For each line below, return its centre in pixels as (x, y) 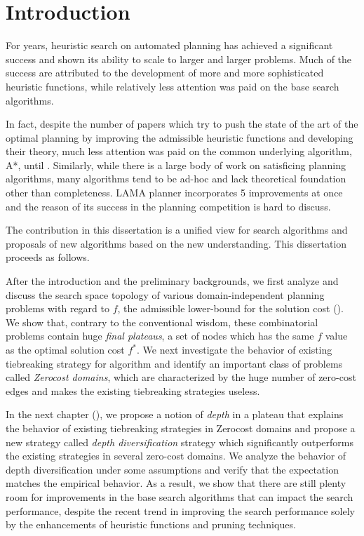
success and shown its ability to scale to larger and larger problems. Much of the (179, 59)
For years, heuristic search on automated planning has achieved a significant (169, 45)
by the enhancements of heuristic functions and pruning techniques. (151, 524)
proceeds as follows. (48, 257)
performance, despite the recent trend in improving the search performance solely (180, 510)
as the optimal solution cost (65, 349)
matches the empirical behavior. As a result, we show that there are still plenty (176, 483)
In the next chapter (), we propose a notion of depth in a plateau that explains (175, 414)
